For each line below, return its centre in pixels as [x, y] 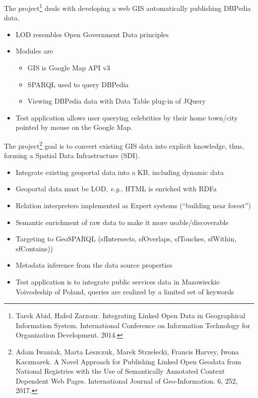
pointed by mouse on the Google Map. [74, 127]
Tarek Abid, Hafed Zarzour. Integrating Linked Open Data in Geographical [130, 315]
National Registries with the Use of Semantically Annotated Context [120, 371]
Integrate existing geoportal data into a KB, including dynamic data [120, 172]
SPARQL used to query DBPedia [78, 84]
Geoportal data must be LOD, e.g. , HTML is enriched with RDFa [116, 189]
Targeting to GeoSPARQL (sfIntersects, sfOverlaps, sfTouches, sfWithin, [126, 239]
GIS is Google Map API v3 [69, 68]
